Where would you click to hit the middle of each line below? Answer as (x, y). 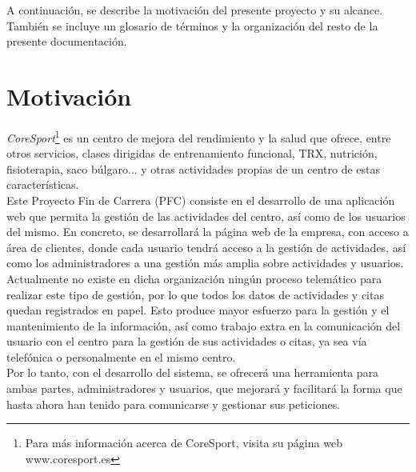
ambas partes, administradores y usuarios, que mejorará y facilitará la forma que (204, 388)
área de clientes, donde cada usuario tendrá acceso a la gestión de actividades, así (206, 247)
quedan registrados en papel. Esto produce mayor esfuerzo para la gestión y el (198, 310)
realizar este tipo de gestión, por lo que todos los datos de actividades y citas (195, 294)
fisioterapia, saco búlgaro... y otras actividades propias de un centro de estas (194, 168)
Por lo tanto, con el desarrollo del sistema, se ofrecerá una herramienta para (193, 372)
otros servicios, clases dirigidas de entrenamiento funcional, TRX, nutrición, (192, 153)
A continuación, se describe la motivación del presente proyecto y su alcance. (195, 10)
